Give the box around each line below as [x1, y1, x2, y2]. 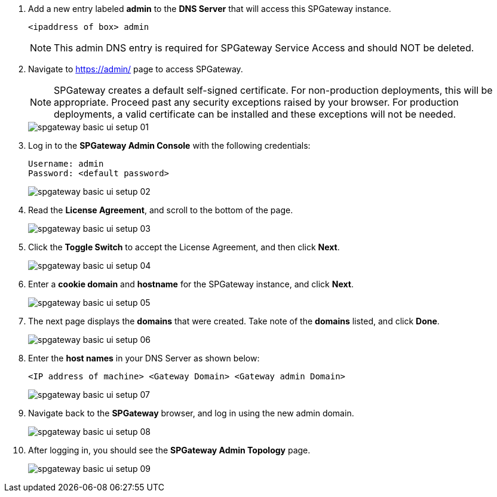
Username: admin [28, 159, 104, 168]
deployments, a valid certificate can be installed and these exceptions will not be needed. [54, 108, 456, 120]
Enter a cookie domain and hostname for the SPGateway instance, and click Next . [28, 279, 354, 289]
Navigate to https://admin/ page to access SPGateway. [28, 64, 243, 74]
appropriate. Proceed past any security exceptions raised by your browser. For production [54, 96, 459, 108]
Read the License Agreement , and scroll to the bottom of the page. [28, 205, 293, 215]
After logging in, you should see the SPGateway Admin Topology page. [28, 445, 311, 455]
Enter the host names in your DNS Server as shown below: [28, 353, 260, 363]
